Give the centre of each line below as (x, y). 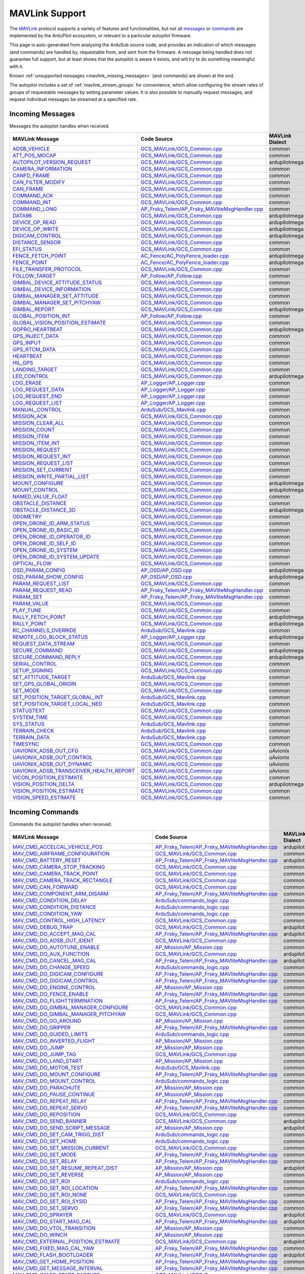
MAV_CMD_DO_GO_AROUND (47, 1021)
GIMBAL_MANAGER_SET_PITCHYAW (57, 303)
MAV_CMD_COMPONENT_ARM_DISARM (60, 894)
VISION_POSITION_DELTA (43, 784)
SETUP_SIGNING (33, 671)
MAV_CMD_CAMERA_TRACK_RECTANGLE (63, 881)
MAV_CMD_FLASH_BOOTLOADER (53, 1255)
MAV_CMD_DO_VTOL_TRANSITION (54, 1228)
